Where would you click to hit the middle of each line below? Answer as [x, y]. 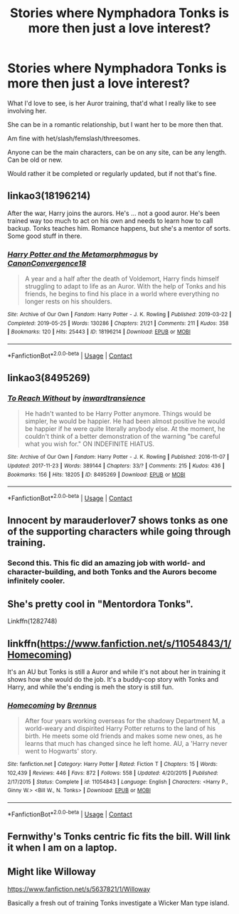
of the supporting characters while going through [119, 532]
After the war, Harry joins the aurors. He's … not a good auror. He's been [114, 213]
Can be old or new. [35, 160]
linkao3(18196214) [49, 196]
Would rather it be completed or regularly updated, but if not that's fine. [112, 173]
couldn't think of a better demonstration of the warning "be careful [122, 437]
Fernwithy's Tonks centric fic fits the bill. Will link [119, 836]
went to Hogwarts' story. [61, 751]
